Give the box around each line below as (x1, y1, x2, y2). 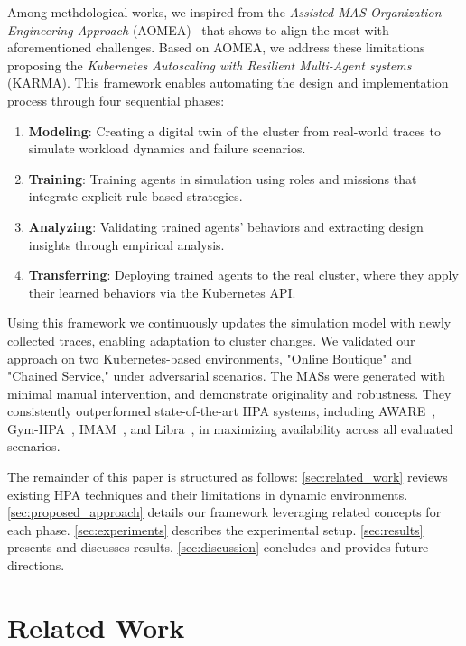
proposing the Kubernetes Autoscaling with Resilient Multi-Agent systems (7, 55, 412, 74)
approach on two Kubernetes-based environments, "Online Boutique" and (7, 348, 412, 367)
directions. (7, 556, 65, 575)
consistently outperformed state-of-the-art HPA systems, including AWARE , (7, 401, 436, 420)
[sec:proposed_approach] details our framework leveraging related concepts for (7, 503, 442, 521)
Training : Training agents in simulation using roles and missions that (28, 169, 417, 188)
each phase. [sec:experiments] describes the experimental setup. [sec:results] (7, 520, 424, 539)
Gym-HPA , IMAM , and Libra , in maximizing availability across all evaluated (7, 419, 453, 438)
